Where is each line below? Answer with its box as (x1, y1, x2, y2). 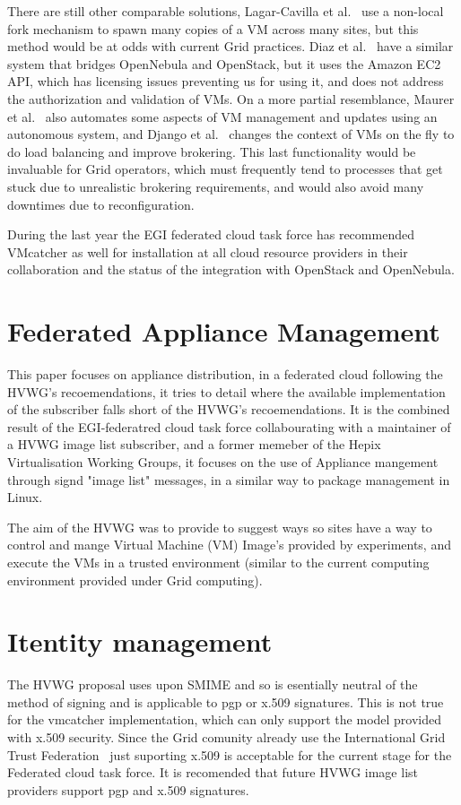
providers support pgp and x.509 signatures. (7, 780, 249, 799)
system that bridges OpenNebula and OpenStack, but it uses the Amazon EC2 (7, 54, 441, 73)
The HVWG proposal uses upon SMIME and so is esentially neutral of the (7, 675, 418, 694)
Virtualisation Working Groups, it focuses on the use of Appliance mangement (7, 453, 439, 471)
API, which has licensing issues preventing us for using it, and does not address (7, 72, 444, 91)
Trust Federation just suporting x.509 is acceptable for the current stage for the (7, 745, 452, 764)
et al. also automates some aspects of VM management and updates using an (7, 107, 438, 126)
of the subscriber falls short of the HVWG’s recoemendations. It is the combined (7, 400, 450, 419)
